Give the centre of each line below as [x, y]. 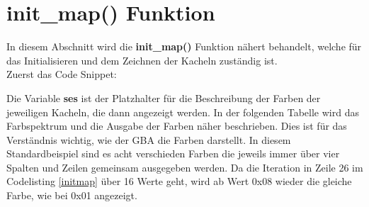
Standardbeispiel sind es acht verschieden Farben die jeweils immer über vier [173, 153]
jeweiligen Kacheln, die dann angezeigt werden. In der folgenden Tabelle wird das [183, 112]
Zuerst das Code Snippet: [62, 74]
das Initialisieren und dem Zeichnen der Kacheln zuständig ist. [142, 60]
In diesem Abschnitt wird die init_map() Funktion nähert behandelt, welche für [184, 46]
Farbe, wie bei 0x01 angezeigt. [72, 195]
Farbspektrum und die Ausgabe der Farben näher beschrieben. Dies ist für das [177, 126]
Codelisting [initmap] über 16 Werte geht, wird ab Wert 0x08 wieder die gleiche [179, 181]
